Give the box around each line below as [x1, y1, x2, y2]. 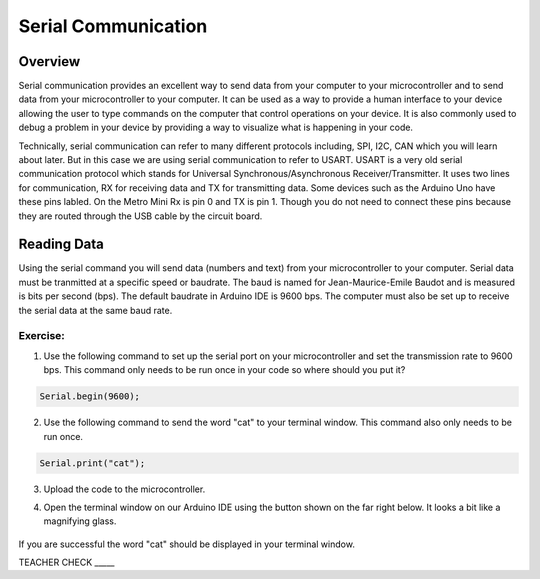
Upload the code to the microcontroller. [43, 483, 206, 495]
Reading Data [18, 236, 105, 253]
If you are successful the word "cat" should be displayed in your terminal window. [18, 538, 355, 550]
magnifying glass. [43, 515, 117, 527]
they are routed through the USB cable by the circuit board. [18, 210, 263, 222]
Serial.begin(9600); [39, 391, 140, 402]
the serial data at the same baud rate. [18, 304, 173, 316]
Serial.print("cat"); [39, 457, 146, 469]
